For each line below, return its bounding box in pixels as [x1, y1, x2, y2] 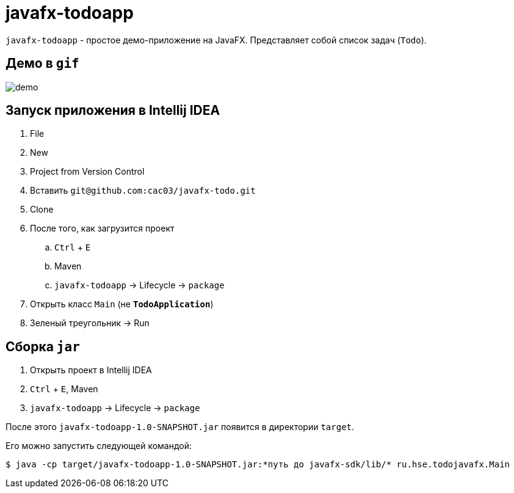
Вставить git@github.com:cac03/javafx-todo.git [30, 185, 256, 196]
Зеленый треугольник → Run [30, 318, 150, 329]
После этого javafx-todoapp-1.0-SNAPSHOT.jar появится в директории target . [5, 422, 355, 433]
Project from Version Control [30, 166, 145, 177]
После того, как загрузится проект [30, 223, 175, 234]
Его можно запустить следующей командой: [5, 440, 192, 451]
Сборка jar [5, 338, 80, 354]
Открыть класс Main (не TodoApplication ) [30, 299, 214, 310]
